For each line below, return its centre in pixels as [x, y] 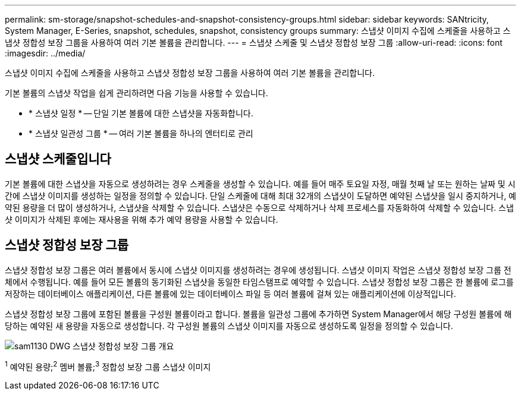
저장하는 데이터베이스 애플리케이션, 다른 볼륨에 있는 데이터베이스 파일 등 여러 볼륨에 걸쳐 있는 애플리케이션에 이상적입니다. [230, 293]
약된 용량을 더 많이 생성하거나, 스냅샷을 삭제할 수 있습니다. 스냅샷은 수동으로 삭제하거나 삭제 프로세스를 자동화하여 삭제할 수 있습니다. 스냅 [259, 207]
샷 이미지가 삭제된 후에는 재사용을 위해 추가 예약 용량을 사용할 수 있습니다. [142, 219]
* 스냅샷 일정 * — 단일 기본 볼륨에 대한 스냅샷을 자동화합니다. [141, 113]
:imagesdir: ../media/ [45, 53]
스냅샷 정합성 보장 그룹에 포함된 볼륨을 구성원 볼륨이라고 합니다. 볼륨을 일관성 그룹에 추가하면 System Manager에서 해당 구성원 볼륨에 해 [258, 314]
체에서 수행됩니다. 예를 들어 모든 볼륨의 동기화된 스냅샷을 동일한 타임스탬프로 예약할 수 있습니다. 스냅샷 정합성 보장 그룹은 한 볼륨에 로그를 [259, 282]
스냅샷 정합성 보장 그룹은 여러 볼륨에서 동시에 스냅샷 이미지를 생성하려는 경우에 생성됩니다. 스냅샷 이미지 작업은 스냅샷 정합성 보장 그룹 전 [258, 270]
